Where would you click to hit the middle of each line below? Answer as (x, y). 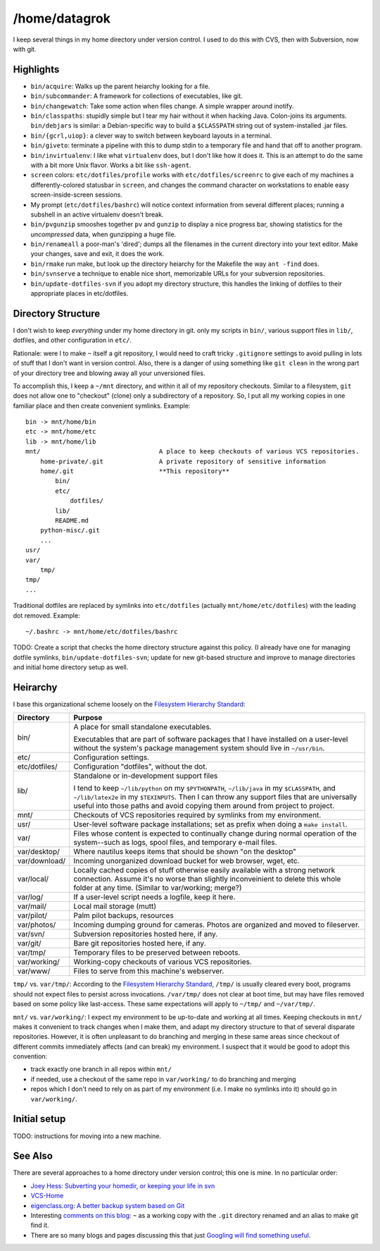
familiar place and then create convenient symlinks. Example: (102, 405)
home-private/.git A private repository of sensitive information (183, 461)
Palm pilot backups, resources (123, 915)
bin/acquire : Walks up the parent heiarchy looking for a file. (120, 86)
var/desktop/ (38, 852)
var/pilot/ (32, 915)
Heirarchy (35, 687)
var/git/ (29, 944)
